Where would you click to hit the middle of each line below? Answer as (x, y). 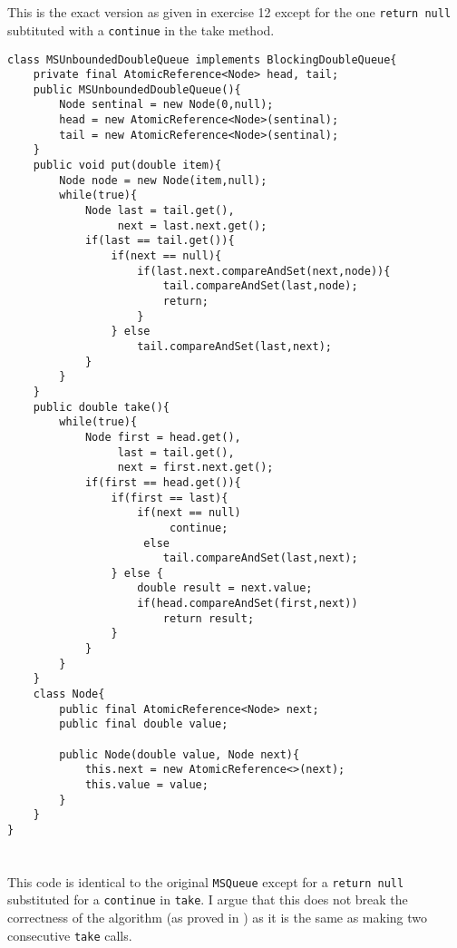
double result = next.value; (225, 588)
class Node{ (69, 694)
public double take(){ (101, 407)
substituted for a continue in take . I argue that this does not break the (208, 899)
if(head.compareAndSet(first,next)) (248, 604)
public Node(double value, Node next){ (180, 754)
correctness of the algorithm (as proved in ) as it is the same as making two (218, 918)
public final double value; (144, 724)
